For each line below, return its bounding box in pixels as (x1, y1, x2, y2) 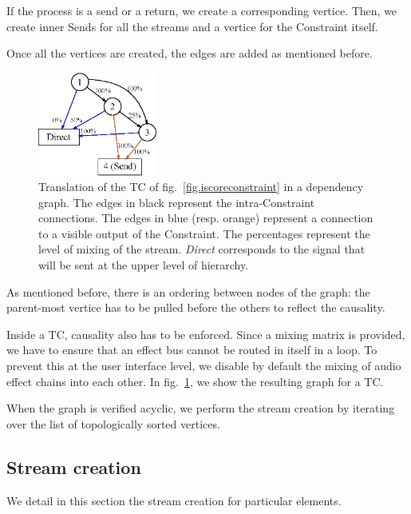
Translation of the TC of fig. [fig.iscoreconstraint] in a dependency (38, 178, 364, 195)
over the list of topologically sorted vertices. (6, 415, 220, 432)
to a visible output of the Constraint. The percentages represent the (38, 225, 370, 241)
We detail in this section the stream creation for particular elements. (6, 492, 342, 508)
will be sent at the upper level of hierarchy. (38, 257, 249, 273)
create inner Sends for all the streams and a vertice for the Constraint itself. (6, 18, 378, 34)
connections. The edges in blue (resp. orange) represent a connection (38, 209, 373, 226)
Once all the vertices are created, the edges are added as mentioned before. (6, 45, 373, 62)
